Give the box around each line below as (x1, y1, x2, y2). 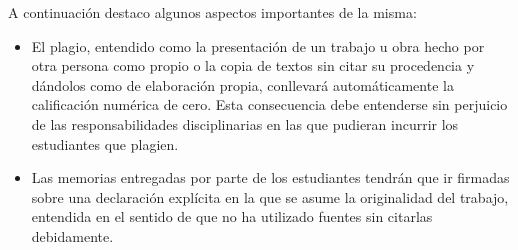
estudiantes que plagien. (31, 133, 179, 154)
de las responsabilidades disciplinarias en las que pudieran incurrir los (31, 113, 459, 134)
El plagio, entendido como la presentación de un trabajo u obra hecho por (31, 35, 485, 56)
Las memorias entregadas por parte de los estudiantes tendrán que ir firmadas (31, 167, 510, 188)
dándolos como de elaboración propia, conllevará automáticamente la (31, 74, 454, 95)
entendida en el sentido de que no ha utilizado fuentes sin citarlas (31, 206, 433, 227)
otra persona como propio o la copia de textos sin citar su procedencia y (31, 55, 475, 76)
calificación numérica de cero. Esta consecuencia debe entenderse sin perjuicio (31, 94, 508, 115)
